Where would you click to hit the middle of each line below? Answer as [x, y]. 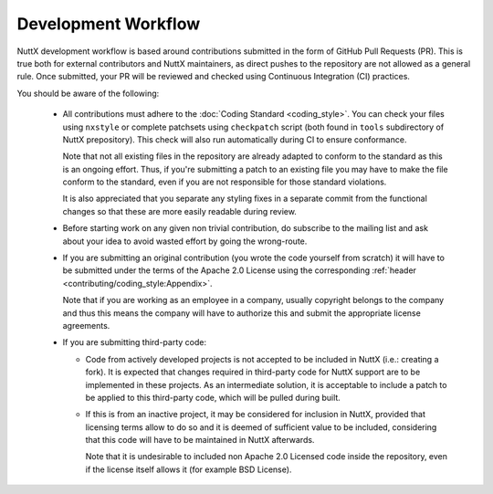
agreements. [86, 325]
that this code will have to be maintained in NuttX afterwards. [200, 440]
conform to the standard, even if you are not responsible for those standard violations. [225, 182]
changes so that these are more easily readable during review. [179, 211]
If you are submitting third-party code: [135, 342]
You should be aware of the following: [88, 93]
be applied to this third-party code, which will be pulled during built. [213, 397]
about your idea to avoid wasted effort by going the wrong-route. [185, 241]
